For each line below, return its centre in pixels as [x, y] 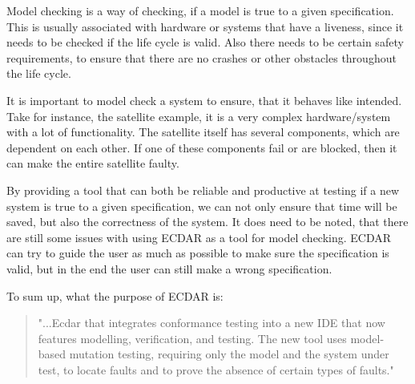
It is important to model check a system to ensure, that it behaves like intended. [204, 100]
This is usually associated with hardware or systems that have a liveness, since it [205, 26]
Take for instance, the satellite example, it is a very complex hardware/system [199, 116]
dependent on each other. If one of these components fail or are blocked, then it [202, 147]
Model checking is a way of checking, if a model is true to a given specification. [200, 10]
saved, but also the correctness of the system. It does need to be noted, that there [207, 222]
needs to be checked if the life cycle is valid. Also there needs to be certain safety [205, 42]
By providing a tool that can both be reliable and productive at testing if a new [203, 190]
